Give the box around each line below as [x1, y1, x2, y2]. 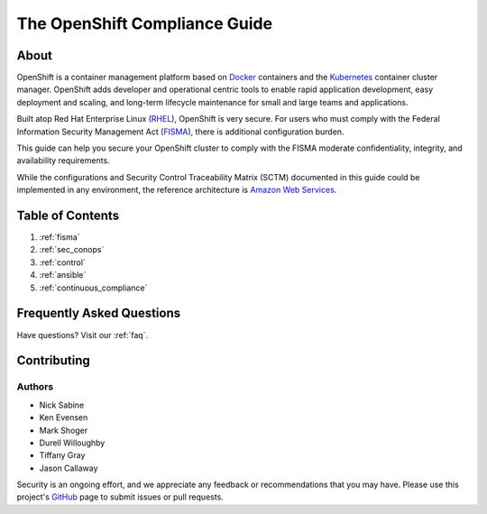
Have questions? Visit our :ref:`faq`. [16, 329, 149, 340]
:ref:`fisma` [39, 232, 80, 243]
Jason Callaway [39, 463, 98, 473]
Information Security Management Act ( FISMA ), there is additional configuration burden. [16, 126, 345, 137]
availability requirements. [16, 155, 110, 166]
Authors [16, 381, 54, 393]
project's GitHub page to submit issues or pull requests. [16, 491, 225, 502]
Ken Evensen [39, 412, 88, 423]
